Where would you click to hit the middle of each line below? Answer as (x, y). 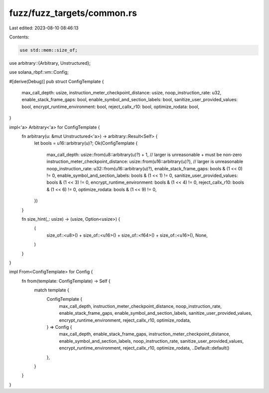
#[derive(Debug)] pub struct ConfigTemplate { (57, 81)
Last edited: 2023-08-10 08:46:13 (44, 28)
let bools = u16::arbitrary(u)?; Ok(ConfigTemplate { (86, 143)
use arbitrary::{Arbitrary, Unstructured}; (50, 63)
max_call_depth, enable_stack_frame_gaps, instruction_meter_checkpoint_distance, (145, 334)
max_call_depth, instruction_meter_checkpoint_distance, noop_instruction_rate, (140, 306)
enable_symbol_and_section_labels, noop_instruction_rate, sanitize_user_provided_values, (151, 341)
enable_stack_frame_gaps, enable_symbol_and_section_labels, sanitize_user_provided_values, (156, 313)
